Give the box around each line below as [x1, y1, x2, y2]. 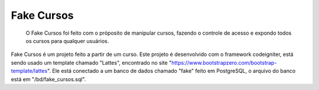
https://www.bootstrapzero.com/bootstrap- [171, 59, 277, 66]
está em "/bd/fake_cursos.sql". [11, 75, 86, 82]
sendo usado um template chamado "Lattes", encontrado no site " [11, 59, 172, 66]
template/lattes [11, 68, 48, 75]
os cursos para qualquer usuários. [25, 37, 109, 44]
